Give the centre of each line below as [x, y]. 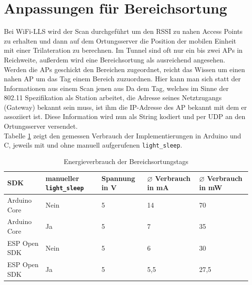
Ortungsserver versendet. [41, 126]
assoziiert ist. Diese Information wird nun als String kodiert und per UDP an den [125, 116]
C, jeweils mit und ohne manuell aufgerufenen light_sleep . [93, 145]
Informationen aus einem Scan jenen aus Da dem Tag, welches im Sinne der [116, 88]
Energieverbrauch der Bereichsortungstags [126, 161]
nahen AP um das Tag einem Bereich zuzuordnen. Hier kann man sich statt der [122, 79]
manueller [63, 178]
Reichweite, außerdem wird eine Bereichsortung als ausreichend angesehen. [115, 59]
